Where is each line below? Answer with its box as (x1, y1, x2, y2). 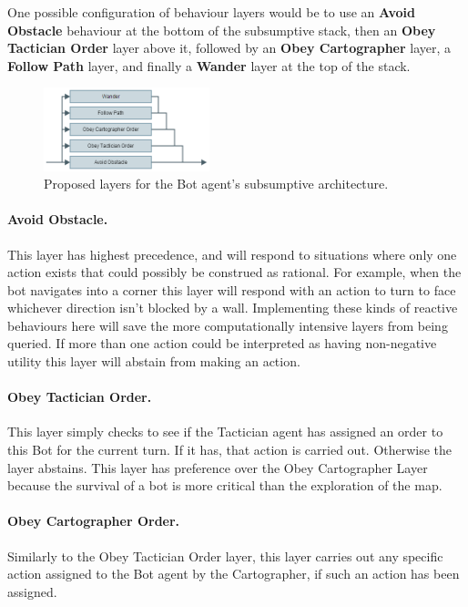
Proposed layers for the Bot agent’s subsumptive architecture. (44, 174, 389, 193)
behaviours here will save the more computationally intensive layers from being (7, 315, 448, 334)
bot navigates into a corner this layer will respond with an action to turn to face (7, 280, 456, 299)
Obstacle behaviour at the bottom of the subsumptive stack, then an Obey (7, 20, 436, 39)
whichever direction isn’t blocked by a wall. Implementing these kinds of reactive (7, 298, 458, 317)
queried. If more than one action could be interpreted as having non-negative (7, 334, 437, 353)
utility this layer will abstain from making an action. (7, 352, 300, 371)
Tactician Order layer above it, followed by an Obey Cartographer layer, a (7, 38, 452, 57)
